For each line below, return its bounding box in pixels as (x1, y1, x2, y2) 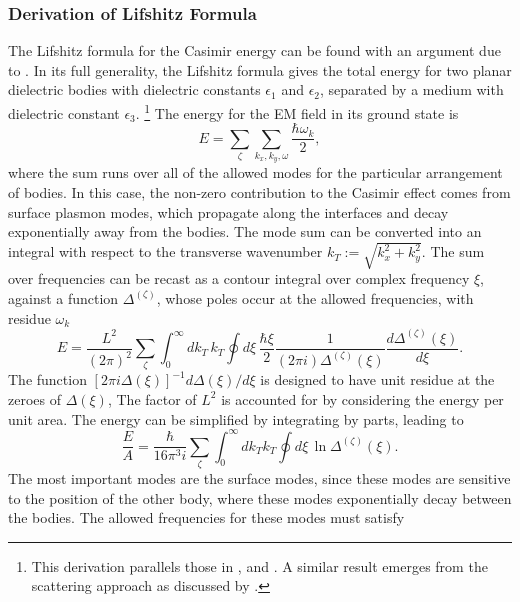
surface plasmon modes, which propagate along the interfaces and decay (8, 201, 449, 222)
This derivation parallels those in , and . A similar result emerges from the (31, 555, 488, 576)
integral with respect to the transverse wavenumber (8, 241, 323, 262)
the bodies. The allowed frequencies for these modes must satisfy (8, 507, 405, 528)
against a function (8, 287, 119, 308)
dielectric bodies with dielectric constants (8, 79, 261, 100)
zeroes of (8, 388, 61, 409)
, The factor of (107, 388, 197, 409)
